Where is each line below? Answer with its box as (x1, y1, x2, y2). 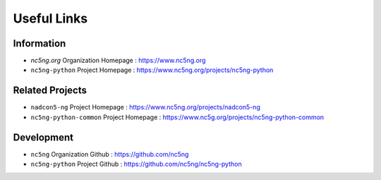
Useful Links (13, 11, 88, 26)
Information (13, 37, 66, 49)
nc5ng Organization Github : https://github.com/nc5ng (30, 150, 189, 158)
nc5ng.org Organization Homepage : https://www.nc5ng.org (30, 56, 206, 65)
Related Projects (13, 85, 87, 97)
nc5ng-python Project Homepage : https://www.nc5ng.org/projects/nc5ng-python (30, 66, 274, 74)
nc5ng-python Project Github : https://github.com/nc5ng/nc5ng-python (30, 160, 243, 169)
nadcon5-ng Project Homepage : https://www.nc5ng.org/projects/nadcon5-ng (30, 103, 260, 112)
